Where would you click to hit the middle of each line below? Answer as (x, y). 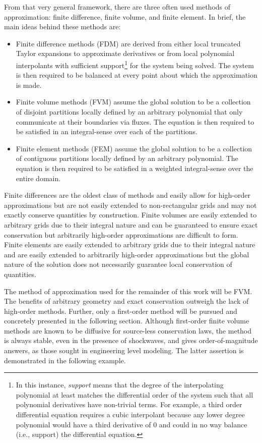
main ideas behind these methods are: (62, 26)
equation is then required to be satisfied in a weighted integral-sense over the (135, 168)
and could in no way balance (203, 424)
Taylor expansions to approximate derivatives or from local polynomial (125, 53)
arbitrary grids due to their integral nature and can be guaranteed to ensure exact (131, 224)
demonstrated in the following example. (65, 360)
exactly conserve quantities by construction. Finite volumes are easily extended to (130, 215)
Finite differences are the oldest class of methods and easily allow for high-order (127, 195)
